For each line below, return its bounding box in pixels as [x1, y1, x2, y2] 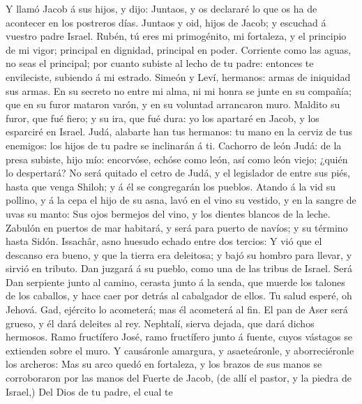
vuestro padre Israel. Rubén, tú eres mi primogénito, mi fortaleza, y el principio [6, 29, 347, 43]
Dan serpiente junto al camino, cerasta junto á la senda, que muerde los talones [6, 274, 345, 289]
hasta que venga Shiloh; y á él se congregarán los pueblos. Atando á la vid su [6, 179, 335, 193]
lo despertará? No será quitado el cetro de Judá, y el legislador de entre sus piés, [6, 165, 350, 180]
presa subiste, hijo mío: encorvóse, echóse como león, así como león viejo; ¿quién [6, 151, 348, 166]
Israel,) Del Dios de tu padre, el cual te [6, 384, 173, 398]
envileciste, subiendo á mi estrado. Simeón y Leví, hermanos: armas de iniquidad [6, 69, 351, 84]
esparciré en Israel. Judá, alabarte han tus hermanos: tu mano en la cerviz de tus [6, 124, 353, 139]
